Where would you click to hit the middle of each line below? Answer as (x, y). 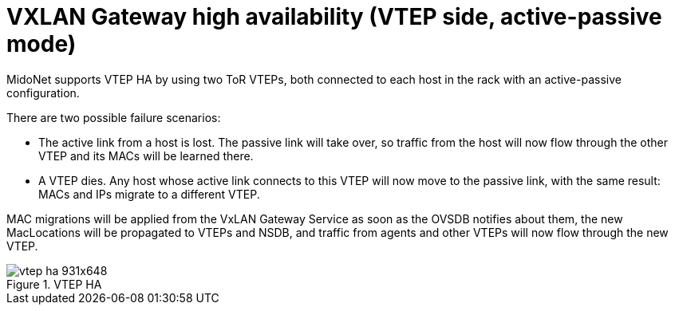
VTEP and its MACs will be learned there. (146, 155)
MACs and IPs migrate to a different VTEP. (149, 194)
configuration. (43, 93)
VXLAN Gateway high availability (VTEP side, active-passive (334, 17)
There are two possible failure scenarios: (114, 117)
